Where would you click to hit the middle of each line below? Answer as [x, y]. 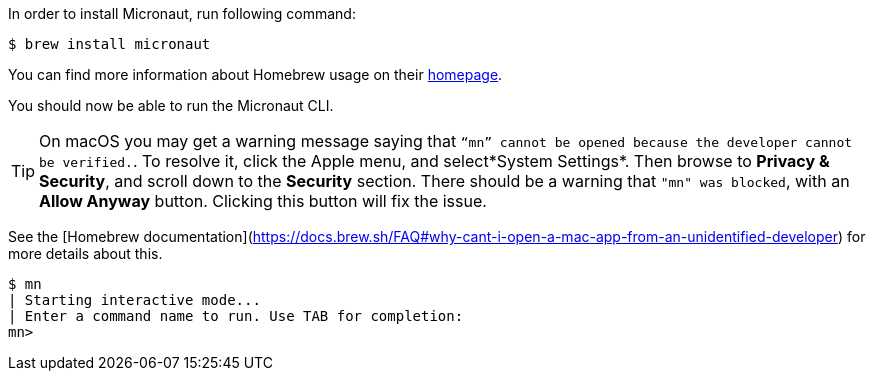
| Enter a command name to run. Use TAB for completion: [236, 316]
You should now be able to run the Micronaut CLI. [171, 105]
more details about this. [85, 253]
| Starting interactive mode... [134, 300]
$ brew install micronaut [109, 44]
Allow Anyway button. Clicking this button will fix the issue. [263, 201]
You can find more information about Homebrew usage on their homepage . [255, 74]
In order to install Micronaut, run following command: [182, 13]
